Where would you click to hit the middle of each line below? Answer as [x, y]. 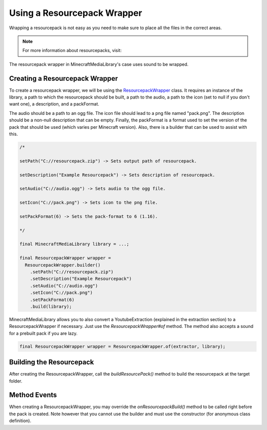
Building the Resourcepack [51, 362]
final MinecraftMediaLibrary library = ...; [74, 244]
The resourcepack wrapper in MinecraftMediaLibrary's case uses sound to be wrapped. [99, 64]
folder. [16, 381]
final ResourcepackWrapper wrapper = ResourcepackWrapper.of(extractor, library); [123, 346]
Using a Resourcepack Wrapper [76, 13]
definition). [20, 421]
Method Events [33, 395]
